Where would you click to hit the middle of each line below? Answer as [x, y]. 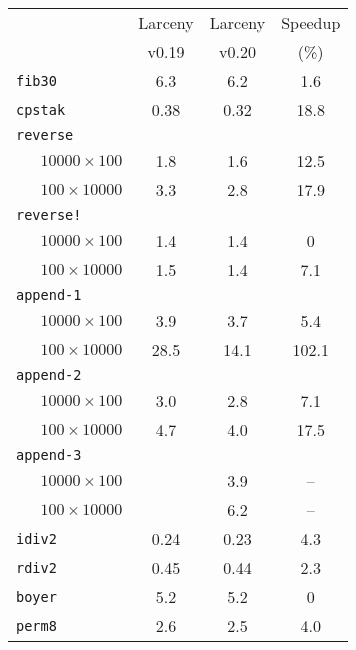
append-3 [49, 455]
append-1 [49, 295]
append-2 [49, 375]
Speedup [311, 22]
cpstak [41, 109]
